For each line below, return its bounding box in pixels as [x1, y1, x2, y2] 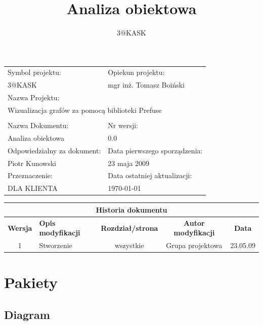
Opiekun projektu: [108, 67, 165, 77]
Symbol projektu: [8, 67, 61, 77]
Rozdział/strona [101, 222, 158, 233]
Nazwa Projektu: [8, 92, 60, 103]
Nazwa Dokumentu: [8, 120, 69, 131]
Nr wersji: [108, 120, 139, 131]
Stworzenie [39, 240, 72, 251]
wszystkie [114, 240, 144, 251]
